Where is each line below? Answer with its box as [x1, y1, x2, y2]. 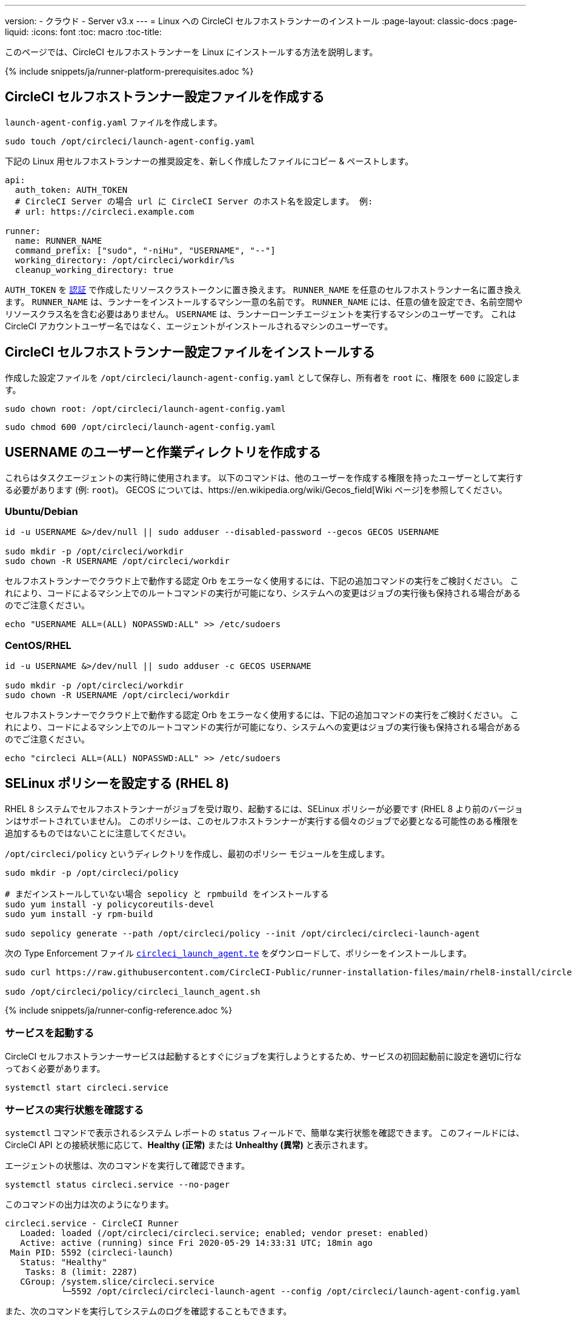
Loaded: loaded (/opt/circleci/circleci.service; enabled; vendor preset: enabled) [20, 1228, 429, 1239]
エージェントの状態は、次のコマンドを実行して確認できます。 [5, 1160, 250, 1171]
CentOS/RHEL [5, 639, 71, 651]
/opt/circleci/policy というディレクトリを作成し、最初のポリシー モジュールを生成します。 [5, 848, 390, 859]
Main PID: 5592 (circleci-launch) [10, 1248, 174, 1258]
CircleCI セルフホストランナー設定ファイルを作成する [5, 89, 325, 105]
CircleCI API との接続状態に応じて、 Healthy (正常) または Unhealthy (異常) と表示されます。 [5, 1140, 373, 1151]
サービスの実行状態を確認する [5, 1104, 144, 1116]
